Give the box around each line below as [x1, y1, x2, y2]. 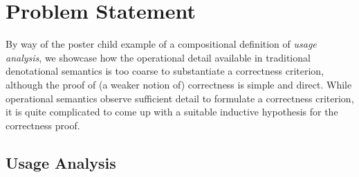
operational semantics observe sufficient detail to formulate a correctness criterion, [6, 91, 354, 105]
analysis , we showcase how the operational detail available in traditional [6, 50, 311, 64]
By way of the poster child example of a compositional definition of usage [6, 37, 317, 51]
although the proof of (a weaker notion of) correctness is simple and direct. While [6, 77, 352, 91]
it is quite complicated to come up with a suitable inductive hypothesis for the [6, 104, 338, 119]
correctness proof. [6, 118, 80, 132]
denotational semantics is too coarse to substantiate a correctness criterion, [6, 64, 324, 78]
